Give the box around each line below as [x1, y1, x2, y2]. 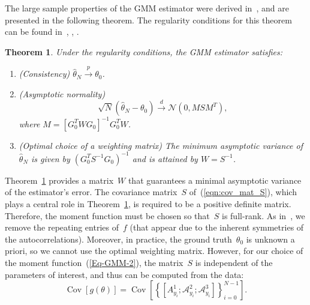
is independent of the [195, 256, 273, 268]
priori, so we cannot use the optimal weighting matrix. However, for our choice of [5, 244, 303, 257]
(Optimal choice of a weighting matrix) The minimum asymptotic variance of [19, 139, 303, 151]
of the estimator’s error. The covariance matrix [5, 186, 177, 198]
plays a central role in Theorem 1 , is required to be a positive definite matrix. [5, 197, 291, 210]
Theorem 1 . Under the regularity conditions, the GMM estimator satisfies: [5, 45, 283, 58]
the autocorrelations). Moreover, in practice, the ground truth [5, 232, 232, 245]
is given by [31, 152, 70, 165]
